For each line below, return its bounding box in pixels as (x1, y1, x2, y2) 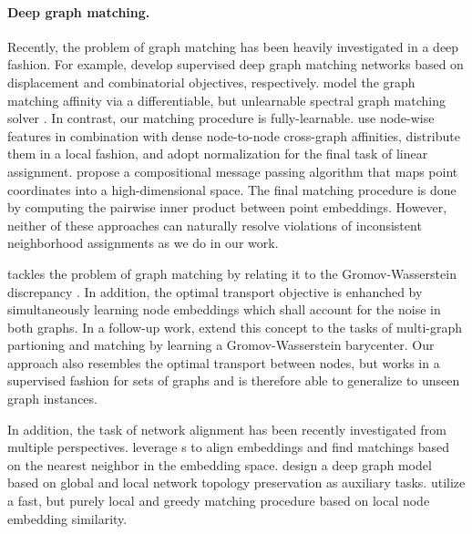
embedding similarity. (7, 508, 128, 528)
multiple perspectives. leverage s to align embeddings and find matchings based (7, 437, 450, 457)
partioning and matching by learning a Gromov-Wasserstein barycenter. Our (7, 335, 435, 354)
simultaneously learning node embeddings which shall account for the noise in (7, 300, 441, 319)
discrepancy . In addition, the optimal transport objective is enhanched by (7, 282, 423, 301)
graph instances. (7, 389, 97, 408)
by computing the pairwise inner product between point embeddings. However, (7, 198, 447, 217)
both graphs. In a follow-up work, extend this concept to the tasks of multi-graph (7, 317, 463, 336)
